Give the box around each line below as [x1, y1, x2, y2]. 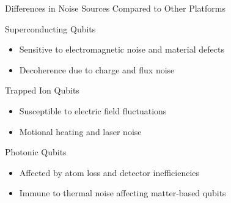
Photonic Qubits [5, 146, 67, 158]
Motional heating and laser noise [19, 125, 142, 138]
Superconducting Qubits [5, 22, 96, 35]
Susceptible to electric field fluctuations [19, 104, 167, 117]
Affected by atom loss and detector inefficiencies [19, 166, 200, 179]
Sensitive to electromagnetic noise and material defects [19, 43, 224, 56]
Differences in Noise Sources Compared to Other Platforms [5, 2, 226, 14]
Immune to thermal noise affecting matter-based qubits [19, 186, 226, 199]
